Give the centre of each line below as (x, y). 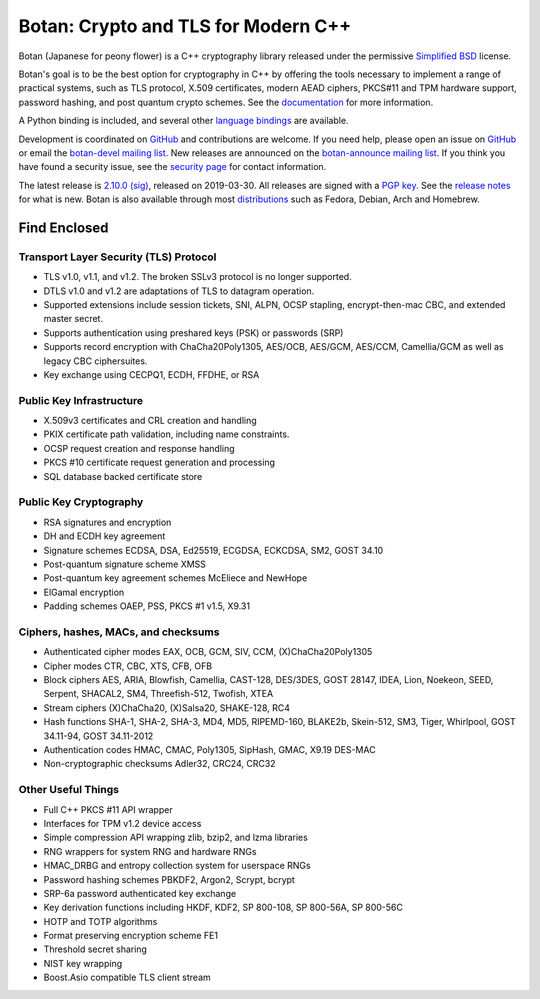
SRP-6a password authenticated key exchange (140, 893)
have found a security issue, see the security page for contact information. (172, 167)
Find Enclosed (63, 227)
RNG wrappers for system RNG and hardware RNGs (150, 851)
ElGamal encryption (84, 592)
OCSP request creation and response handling (139, 448)
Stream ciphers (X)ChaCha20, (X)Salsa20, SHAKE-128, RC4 (166, 707)
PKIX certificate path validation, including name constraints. (166, 434)
